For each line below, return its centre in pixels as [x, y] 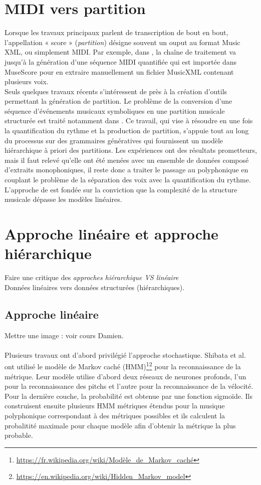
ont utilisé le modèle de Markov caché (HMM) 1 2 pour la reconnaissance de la [123, 366]
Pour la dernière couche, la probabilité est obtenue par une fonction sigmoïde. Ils [128, 396]
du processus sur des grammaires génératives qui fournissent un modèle [114, 140]
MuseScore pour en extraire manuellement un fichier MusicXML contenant [119, 71]
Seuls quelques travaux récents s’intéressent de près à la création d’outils [116, 91]
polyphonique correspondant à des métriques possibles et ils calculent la [115, 415]
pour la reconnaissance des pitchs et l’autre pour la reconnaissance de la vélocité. [129, 386]
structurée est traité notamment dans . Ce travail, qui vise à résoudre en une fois [129, 120]
